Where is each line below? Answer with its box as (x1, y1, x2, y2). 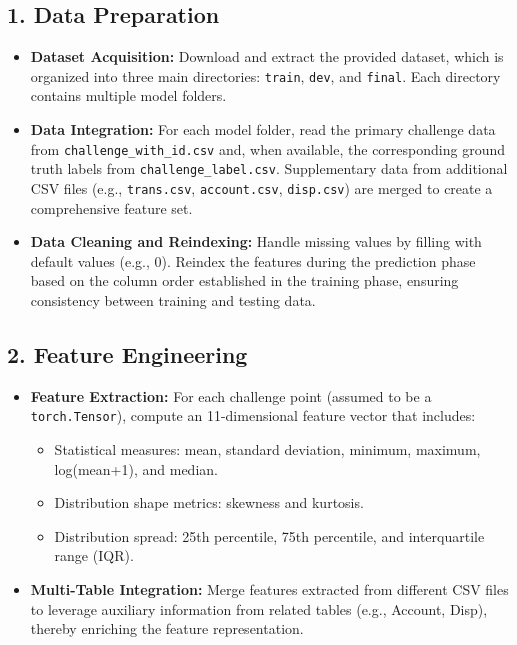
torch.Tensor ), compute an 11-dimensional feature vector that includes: (30, 405, 476, 426)
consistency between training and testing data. (30, 289, 316, 310)
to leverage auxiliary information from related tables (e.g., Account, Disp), (30, 598, 488, 619)
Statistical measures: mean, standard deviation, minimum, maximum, (54, 439, 481, 460)
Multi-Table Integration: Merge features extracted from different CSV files (30, 579, 509, 599)
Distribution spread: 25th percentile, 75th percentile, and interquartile (54, 525, 485, 546)
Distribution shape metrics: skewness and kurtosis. (54, 492, 364, 513)
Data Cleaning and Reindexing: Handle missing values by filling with (30, 231, 482, 252)
